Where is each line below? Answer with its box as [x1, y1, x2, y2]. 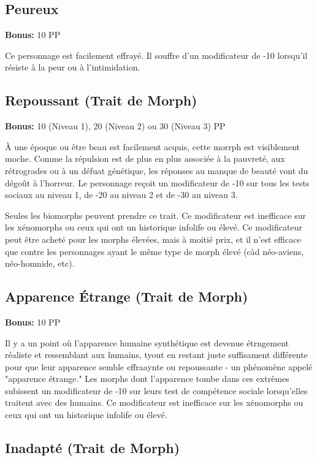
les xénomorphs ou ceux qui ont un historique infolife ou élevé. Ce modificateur [5, 221, 302, 234]
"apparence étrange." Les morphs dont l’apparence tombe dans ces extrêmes [5, 372, 289, 385]
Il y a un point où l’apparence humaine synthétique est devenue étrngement [5, 336, 289, 349]
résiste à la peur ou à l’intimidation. [5, 61, 140, 74]
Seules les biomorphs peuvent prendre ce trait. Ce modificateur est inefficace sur [5, 208, 306, 221]
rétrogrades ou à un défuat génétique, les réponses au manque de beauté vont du [5, 164, 308, 177]
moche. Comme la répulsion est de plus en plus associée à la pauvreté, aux [5, 152, 285, 165]
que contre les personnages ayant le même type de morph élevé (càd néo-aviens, [5, 245, 304, 257]
